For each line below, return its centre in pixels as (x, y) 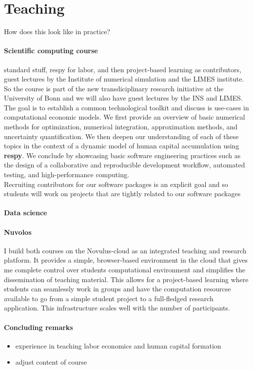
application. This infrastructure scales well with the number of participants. (117, 308)
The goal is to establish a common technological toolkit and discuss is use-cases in (126, 107)
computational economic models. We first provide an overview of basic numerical (125, 117)
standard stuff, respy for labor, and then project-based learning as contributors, (123, 69)
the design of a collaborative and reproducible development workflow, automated (125, 165)
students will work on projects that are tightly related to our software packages (122, 194)
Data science (26, 213)
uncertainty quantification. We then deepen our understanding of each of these (121, 136)
